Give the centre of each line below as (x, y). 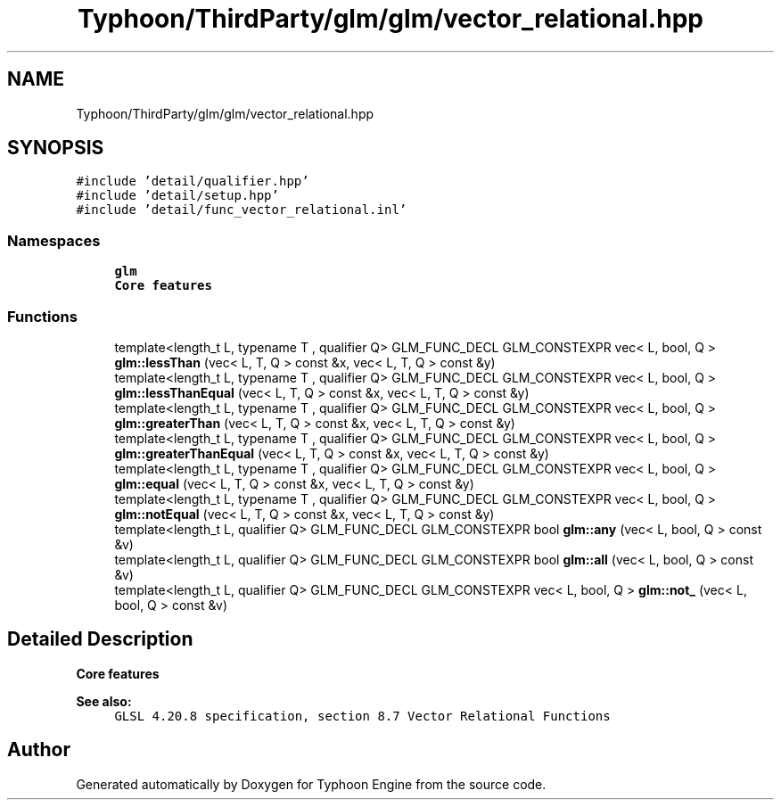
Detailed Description (100, 639)
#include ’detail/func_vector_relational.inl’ (242, 210)
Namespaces (54, 240)
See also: (104, 701)
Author (39, 750)
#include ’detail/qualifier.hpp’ (193, 181)
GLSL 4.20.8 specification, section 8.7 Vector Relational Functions (362, 716)
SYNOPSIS (56, 148)
